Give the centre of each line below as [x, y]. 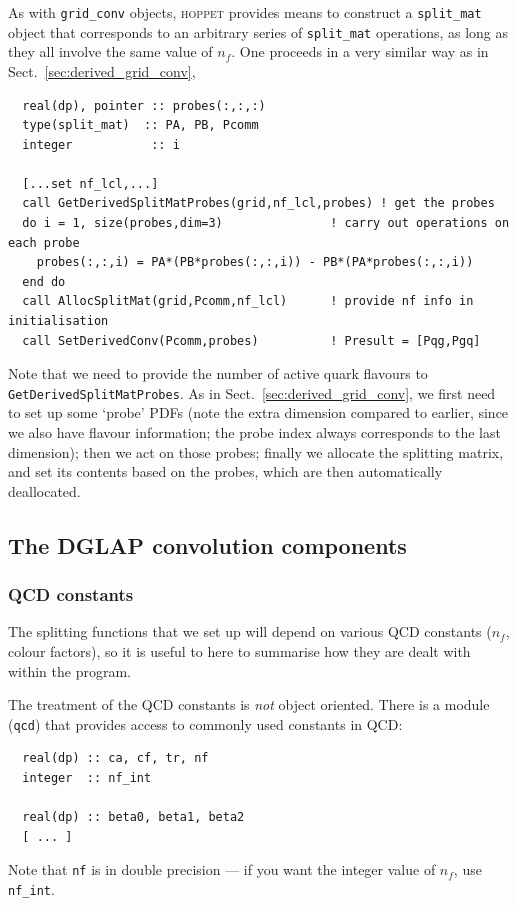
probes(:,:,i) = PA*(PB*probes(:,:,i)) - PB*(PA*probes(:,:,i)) [255, 262]
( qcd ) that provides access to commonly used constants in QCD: [205, 723]
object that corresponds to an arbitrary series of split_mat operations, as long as [258, 31]
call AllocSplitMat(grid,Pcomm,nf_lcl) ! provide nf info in [248, 301]
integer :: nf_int [87, 778]
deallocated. [44, 490]
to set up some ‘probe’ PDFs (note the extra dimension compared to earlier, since [258, 412]
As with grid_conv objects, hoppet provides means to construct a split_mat [245, 12]
